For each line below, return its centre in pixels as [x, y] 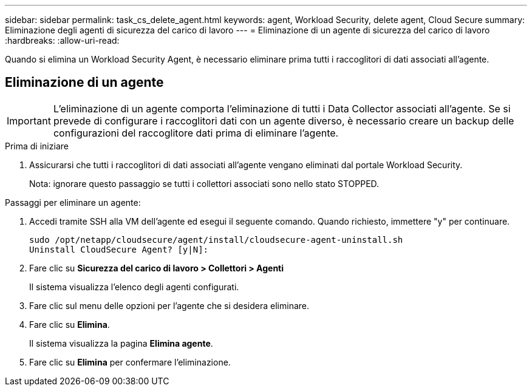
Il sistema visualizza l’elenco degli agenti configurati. [134, 287]
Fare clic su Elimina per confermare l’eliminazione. [130, 362]
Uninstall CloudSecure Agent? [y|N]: [119, 249]
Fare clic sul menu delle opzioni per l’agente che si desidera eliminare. [169, 305]
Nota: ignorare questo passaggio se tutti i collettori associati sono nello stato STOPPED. [204, 183]
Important [29, 121]
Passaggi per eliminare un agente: [73, 202]
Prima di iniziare [37, 146]
